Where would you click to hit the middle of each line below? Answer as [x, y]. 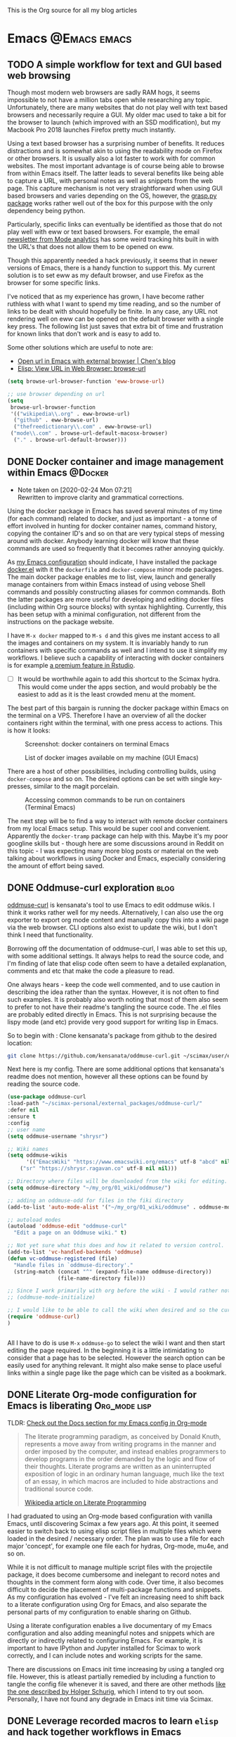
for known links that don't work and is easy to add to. [84, 334]
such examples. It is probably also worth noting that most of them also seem [118, 999]
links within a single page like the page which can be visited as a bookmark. [117, 1373]
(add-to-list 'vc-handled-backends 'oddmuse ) [75, 1252]
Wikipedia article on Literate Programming [85, 1502]
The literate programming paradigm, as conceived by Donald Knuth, [123, 1436]
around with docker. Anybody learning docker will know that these [103, 540]
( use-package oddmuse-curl [47, 1097]
